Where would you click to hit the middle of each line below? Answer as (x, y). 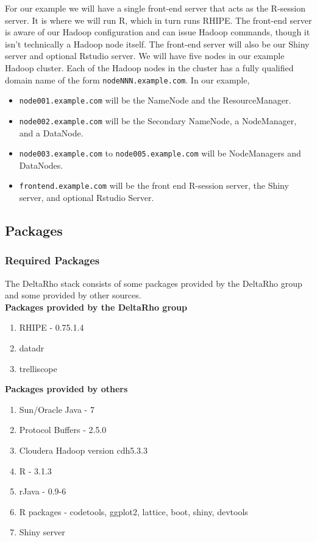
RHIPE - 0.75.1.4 (52, 327)
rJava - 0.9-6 (43, 491)
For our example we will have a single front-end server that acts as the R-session (155, 8)
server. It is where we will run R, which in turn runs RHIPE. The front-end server (158, 20)
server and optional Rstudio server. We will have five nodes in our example (145, 56)
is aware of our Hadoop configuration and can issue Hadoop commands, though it (158, 32)
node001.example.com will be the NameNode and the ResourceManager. (155, 100)
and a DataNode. (51, 132)
